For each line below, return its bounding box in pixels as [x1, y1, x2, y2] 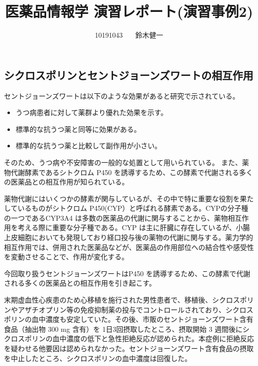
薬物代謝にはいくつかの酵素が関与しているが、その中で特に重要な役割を [4, 193, 240, 203]
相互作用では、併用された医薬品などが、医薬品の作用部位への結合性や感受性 [4, 242, 254, 252]
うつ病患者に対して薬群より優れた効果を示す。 [15, 107, 168, 118]
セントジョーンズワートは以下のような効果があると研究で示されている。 [4, 90, 240, 101]
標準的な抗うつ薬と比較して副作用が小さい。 [15, 140, 162, 151]
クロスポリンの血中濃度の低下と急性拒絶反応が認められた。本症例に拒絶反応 [4, 333, 254, 344]
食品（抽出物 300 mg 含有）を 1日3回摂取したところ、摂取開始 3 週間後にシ [4, 323, 250, 334]
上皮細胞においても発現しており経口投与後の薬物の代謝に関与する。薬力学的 [4, 232, 254, 243]
